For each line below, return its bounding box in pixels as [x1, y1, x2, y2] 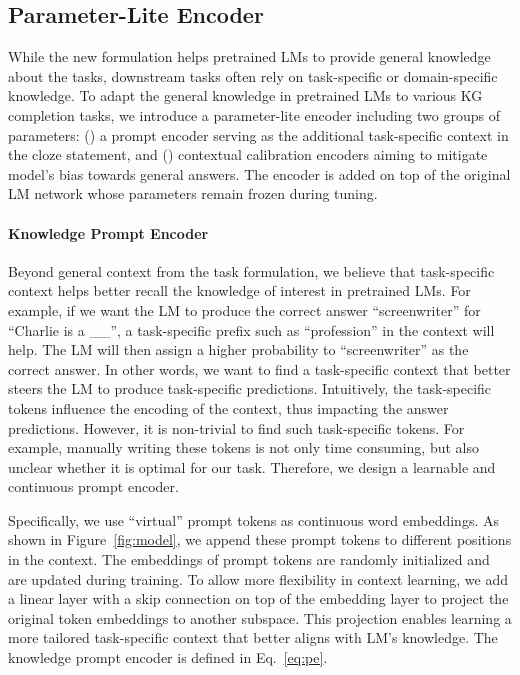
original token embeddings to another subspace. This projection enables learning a [8, 607, 512, 628]
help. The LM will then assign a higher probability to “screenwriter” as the [8, 339, 469, 360]
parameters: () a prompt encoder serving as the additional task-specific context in [8, 124, 509, 145]
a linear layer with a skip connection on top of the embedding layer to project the [8, 588, 509, 609]
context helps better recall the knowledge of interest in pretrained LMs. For [8, 280, 471, 301]
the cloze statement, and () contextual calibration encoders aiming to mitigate [8, 144, 488, 165]
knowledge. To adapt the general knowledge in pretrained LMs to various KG [8, 85, 483, 106]
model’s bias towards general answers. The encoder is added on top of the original [8, 163, 511, 184]
